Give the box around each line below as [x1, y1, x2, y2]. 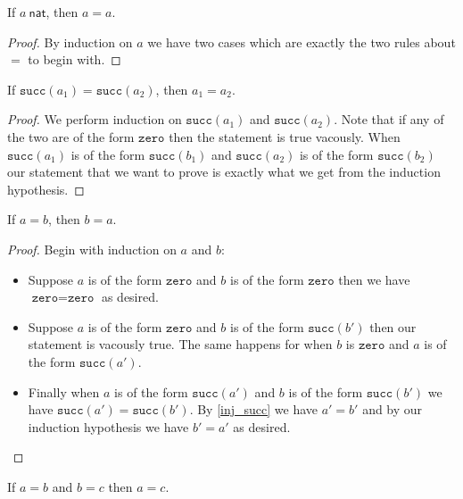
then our [369, 317, 417, 336]
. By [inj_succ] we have [189, 400, 318, 419]
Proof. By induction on [7, 32, 133, 51]
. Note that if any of [334, 110, 444, 129]
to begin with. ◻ [28, 50, 121, 69]
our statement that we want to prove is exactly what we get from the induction [7, 162, 441, 181]
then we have [338, 270, 410, 288]
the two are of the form [7, 127, 135, 146]
